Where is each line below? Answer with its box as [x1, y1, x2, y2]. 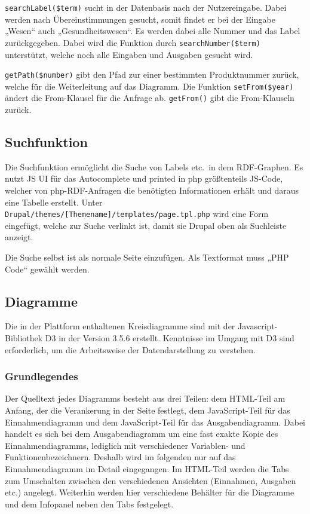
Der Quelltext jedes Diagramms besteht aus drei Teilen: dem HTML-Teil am [5, 392, 286, 405]
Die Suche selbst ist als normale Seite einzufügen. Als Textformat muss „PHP [5, 251, 289, 264]
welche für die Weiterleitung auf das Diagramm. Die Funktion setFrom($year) [5, 79, 294, 92]
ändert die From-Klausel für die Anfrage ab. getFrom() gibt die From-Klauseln [5, 91, 294, 104]
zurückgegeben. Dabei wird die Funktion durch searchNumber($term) [5, 36, 260, 48]
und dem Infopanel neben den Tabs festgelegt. [5, 497, 174, 510]
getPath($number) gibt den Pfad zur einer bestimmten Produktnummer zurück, [5, 68, 299, 81]
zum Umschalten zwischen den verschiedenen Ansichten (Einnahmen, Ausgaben [5, 474, 296, 487]
